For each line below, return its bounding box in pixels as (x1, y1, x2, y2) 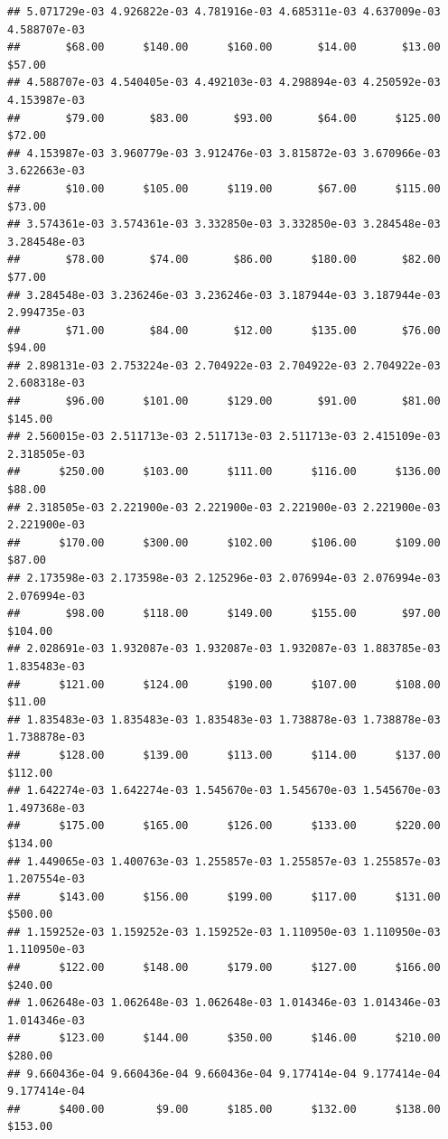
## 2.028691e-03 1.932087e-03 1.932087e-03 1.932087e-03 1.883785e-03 (7, 642, 441, 656)
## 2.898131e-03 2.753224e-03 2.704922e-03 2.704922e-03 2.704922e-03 (7, 359, 441, 372)
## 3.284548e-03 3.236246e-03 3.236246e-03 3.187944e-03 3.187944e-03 (7, 288, 441, 302)
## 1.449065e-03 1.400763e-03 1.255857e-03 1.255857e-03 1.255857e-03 (7, 854, 441, 868)
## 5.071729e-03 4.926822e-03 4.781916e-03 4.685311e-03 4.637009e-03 (7, 5, 441, 18)
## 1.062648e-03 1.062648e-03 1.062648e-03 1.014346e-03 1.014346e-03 (7, 996, 441, 1010)
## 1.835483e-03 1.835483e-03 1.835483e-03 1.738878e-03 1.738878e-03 (7, 713, 441, 726)
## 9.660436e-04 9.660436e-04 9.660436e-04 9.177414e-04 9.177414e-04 (7, 1067, 441, 1080)
